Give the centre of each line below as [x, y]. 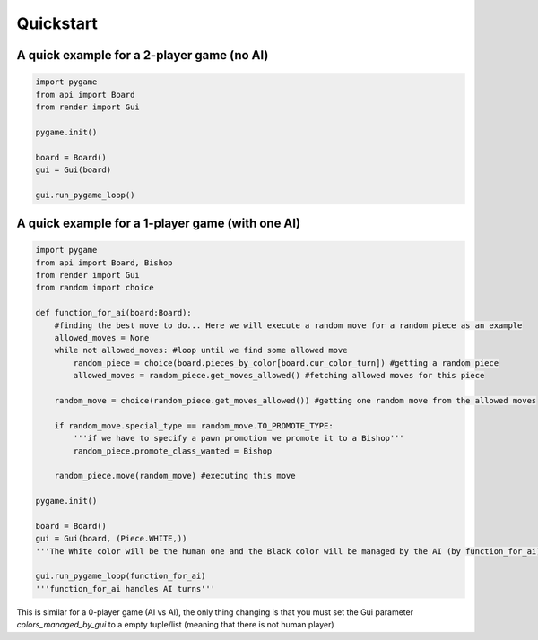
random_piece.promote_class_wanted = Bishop [173, 451]
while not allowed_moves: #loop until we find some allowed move [201, 350]
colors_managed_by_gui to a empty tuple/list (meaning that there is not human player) [176, 625]
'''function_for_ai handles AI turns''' [125, 588]
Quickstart [57, 23]
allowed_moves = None [102, 337]
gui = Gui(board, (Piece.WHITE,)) [111, 539]
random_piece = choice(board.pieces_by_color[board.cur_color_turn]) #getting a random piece [286, 363]
